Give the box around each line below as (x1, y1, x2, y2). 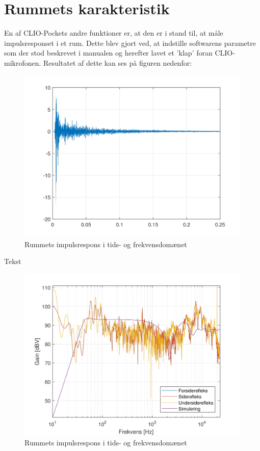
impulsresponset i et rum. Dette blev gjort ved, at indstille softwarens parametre (4, 37, 256, 48)
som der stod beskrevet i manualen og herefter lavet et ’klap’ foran (4, 47, 213, 58)
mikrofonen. (4, 57, 41, 68)
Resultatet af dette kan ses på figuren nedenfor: (43, 57, 192, 68)
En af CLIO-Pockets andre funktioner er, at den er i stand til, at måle (4, 28, 223, 38)
